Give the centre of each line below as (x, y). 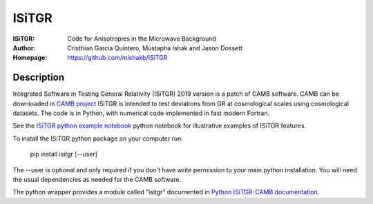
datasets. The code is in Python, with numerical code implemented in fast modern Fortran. (141, 113)
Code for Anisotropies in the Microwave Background (142, 39)
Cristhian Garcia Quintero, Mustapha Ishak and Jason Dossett (155, 48)
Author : (24, 48)
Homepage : (30, 58)
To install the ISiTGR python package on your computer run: (98, 139)
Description (39, 78)
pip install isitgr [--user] (64, 154)
